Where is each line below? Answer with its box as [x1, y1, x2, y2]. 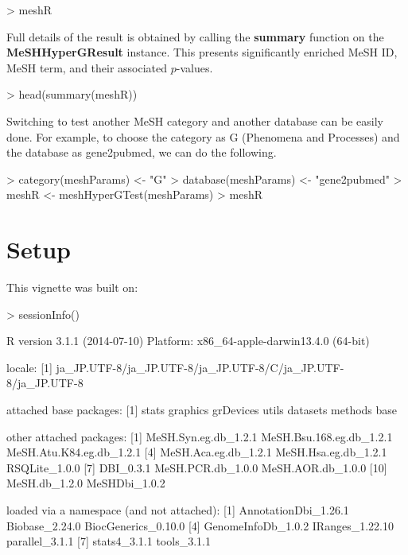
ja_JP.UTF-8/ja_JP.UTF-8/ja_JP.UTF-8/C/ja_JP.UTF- [56, 359, 344, 375]
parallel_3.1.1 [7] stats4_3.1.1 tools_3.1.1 [6, 533, 211, 549]
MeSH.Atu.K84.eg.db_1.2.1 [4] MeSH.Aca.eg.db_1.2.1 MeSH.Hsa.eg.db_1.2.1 [6, 444, 387, 460]
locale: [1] [6, 359, 52, 375]
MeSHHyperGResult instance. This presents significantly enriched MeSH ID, [6, 44, 398, 60]
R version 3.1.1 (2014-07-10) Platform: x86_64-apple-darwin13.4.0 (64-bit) [6, 332, 370, 349]
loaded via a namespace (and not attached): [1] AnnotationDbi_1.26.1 [6, 502, 349, 518]
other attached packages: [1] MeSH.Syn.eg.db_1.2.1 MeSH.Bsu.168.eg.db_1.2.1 [6, 428, 393, 444]
